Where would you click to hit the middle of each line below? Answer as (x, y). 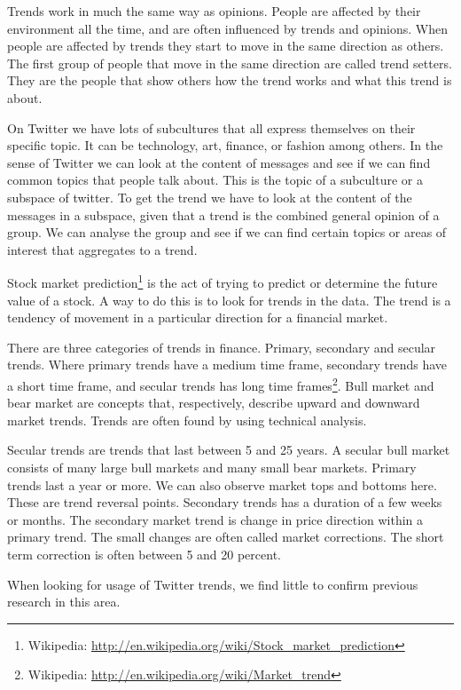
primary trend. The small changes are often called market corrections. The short (226, 537)
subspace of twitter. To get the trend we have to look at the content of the (210, 197)
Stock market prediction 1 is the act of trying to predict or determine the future (223, 281)
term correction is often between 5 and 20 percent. (144, 554)
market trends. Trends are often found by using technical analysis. (187, 420)
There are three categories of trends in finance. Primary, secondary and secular (222, 347)
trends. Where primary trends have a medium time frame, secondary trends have (227, 365)
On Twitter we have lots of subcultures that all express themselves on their (211, 127)
